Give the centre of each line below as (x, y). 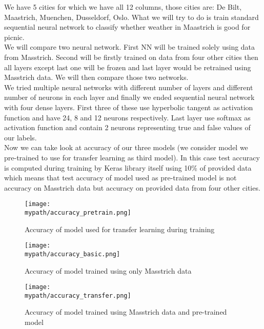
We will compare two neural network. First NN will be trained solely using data (130, 47)
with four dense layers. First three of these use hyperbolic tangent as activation (129, 107)
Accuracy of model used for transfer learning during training (120, 229)
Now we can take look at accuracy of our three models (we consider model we (126, 147)
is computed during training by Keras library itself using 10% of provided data (128, 167)
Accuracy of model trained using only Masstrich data (108, 270)
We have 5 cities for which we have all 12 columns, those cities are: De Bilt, (123, 7)
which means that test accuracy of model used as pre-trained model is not (120, 178)
